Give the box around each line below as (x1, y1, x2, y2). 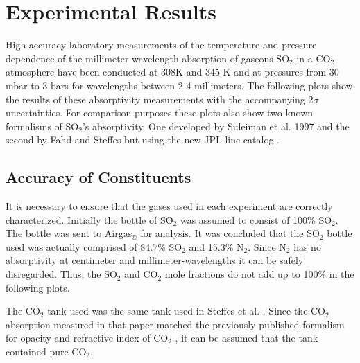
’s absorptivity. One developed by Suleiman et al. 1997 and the (82, 118, 350, 133)
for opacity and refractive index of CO (6, 330, 169, 345)
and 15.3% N (189, 239, 244, 254)
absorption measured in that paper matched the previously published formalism (6, 317, 345, 331)
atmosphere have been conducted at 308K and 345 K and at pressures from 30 (6, 64, 339, 79)
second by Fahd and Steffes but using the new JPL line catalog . (6, 132, 280, 147)
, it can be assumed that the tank (175, 330, 318, 345)
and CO (124, 267, 158, 281)
